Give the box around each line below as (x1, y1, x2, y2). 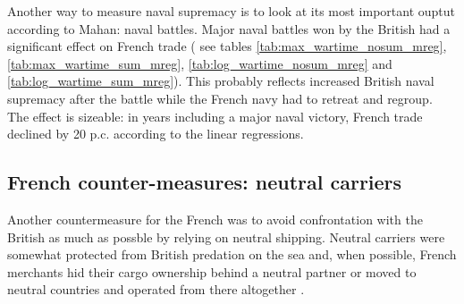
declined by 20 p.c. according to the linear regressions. (7, 124, 304, 143)
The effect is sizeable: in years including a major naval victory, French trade (7, 106, 423, 125)
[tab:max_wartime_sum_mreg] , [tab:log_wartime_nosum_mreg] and (7, 54, 392, 72)
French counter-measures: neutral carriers (7, 168, 402, 196)
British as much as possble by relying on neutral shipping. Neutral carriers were (7, 227, 445, 246)
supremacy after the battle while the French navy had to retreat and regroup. (7, 89, 433, 107)
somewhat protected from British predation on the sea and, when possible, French (7, 245, 457, 264)
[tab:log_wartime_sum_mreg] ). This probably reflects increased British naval (7, 72, 434, 90)
